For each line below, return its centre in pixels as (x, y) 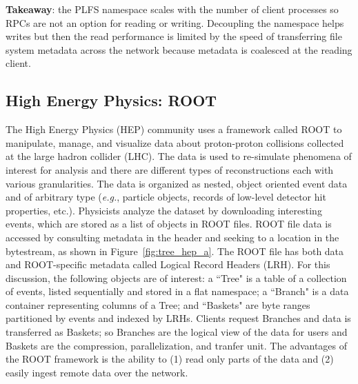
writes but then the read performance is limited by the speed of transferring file (174, 36)
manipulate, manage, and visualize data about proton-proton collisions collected (175, 142)
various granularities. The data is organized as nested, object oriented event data (177, 183)
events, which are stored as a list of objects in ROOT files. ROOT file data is (169, 224)
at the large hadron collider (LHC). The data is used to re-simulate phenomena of (179, 156)
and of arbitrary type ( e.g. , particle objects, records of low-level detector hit (166, 197)
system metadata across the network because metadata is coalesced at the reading (179, 49)
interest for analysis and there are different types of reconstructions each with (170, 169)
